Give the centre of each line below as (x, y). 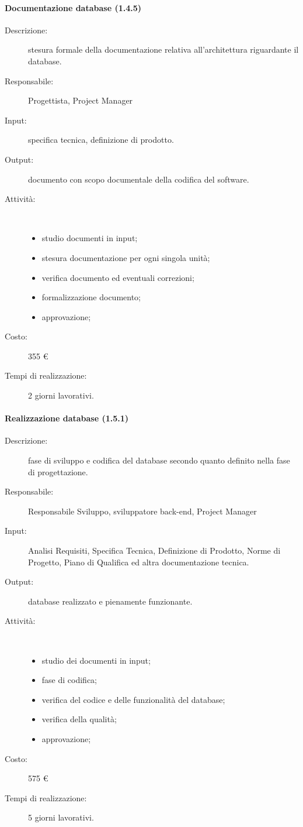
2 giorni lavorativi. (61, 395)
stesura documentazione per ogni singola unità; (126, 257)
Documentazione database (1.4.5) (73, 7)
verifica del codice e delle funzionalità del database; (133, 699)
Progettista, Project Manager (81, 100)
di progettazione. (58, 471)
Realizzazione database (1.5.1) (67, 418)
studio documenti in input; (90, 238)
